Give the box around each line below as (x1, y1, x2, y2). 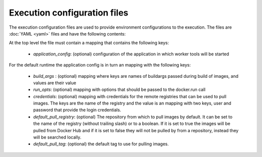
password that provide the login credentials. (33, 107, 121, 113)
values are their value (33, 80, 76, 86)
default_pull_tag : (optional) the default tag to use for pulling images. (33, 141, 169, 147)
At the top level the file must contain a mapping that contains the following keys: (9, 40, 169, 46)
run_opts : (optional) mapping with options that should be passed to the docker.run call (33, 87, 206, 92)
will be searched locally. (33, 134, 82, 140)
